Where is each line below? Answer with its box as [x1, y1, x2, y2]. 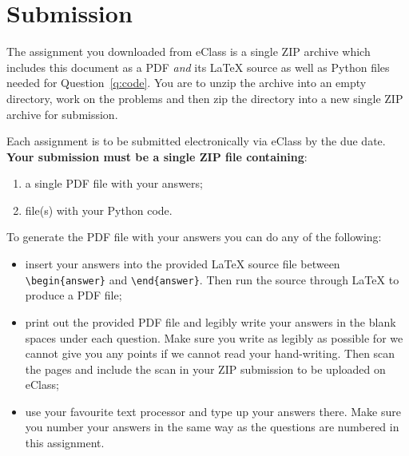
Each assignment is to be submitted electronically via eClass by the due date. [6, 133, 386, 149]
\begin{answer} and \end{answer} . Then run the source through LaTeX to [25, 271, 399, 287]
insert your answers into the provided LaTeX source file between [25, 256, 340, 272]
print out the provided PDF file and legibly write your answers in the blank [25, 313, 396, 330]
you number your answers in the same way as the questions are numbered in [25, 418, 399, 435]
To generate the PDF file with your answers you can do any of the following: [6, 228, 382, 245]
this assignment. [25, 434, 105, 451]
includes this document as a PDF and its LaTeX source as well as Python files [6, 58, 390, 75]
